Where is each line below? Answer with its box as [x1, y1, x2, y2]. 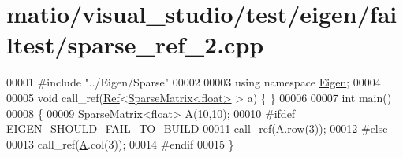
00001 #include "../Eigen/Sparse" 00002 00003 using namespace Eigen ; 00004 [6, 74, 381, 90]
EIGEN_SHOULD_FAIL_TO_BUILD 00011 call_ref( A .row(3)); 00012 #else [6, 120, 388, 137]
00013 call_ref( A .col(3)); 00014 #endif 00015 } [6, 135, 234, 152]
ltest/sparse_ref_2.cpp [6, 28, 264, 61]
